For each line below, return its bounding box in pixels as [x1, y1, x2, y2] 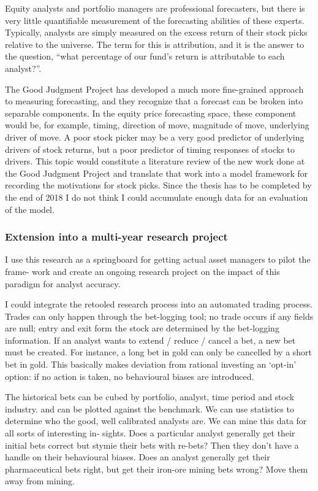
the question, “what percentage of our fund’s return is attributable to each [5, 50, 285, 63]
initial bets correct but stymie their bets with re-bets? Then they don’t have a [5, 438, 299, 451]
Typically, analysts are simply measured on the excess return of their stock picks [5, 26, 308, 39]
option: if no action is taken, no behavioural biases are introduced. [5, 369, 254, 382]
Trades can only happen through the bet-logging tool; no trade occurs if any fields [5, 309, 314, 322]
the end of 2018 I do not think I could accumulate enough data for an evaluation [5, 190, 308, 203]
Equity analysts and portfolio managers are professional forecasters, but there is [5, 2, 305, 14]
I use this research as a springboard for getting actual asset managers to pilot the [5, 253, 311, 266]
